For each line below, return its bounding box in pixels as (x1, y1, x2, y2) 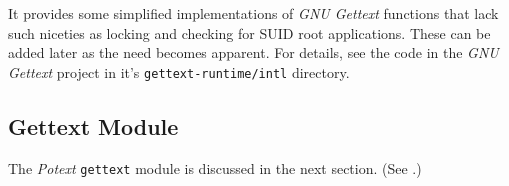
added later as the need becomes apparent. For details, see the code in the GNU (8, 42, 499, 63)
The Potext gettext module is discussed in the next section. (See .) (8, 157, 422, 178)
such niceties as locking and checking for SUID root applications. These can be (8, 22, 491, 43)
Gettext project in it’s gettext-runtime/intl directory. (8, 61, 350, 82)
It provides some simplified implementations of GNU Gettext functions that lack (8, 3, 499, 23)
